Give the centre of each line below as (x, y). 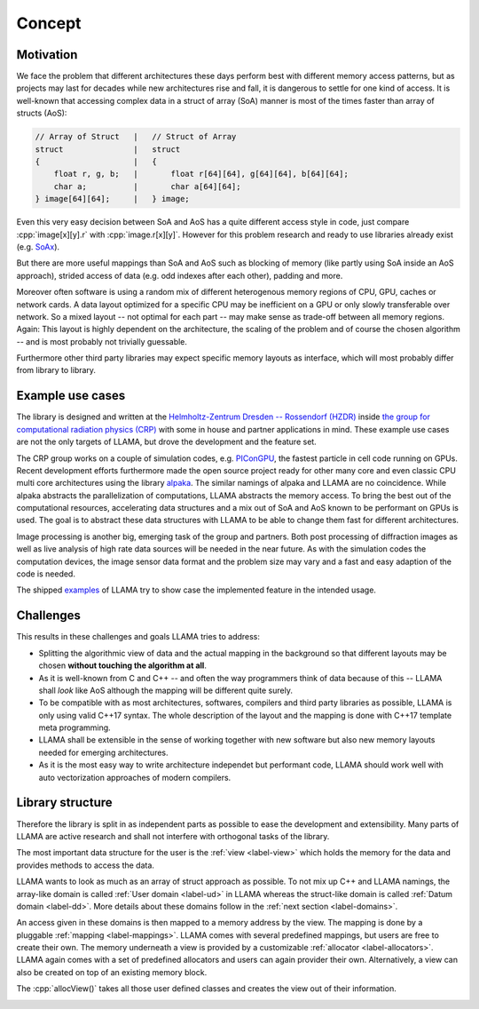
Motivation (47, 55)
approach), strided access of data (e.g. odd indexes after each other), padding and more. (180, 275)
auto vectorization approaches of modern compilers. (135, 777)
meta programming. (75, 727)
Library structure (64, 802)
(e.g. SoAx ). (38, 246)
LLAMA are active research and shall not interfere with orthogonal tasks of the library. (173, 836)
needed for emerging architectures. (103, 752)
